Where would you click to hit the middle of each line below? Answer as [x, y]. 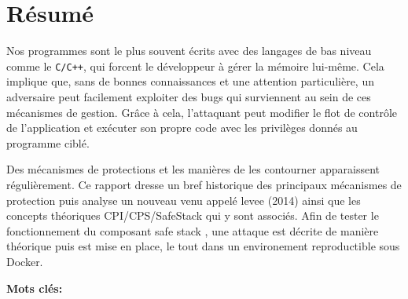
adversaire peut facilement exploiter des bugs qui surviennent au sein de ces [189, 96]
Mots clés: [35, 288]
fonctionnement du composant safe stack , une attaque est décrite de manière [193, 230]
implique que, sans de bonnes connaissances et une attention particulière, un [190, 81]
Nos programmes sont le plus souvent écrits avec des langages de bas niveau [189, 51]
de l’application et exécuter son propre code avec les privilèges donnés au [182, 128]
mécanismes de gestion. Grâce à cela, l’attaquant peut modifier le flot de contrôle [202, 112]
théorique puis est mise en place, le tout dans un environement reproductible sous [203, 246]
